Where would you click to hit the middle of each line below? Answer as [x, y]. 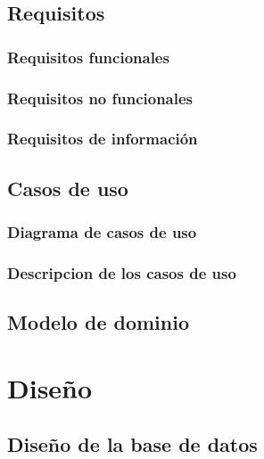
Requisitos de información [103, 139]
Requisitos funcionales [88, 57]
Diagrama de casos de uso [102, 232]
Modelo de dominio [99, 322]
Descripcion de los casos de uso [122, 272]
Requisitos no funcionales [100, 98]
